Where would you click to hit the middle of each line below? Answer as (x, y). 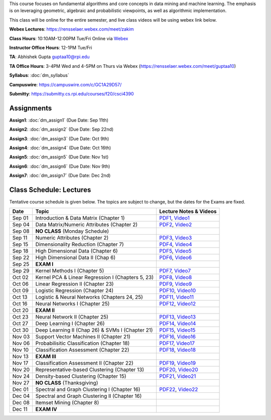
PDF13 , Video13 (177, 317)
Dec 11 (20, 409)
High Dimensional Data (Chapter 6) (77, 251)
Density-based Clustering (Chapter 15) (81, 376)
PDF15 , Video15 (177, 330)
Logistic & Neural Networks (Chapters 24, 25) (89, 297)
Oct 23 (20, 317)
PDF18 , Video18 (177, 350)
